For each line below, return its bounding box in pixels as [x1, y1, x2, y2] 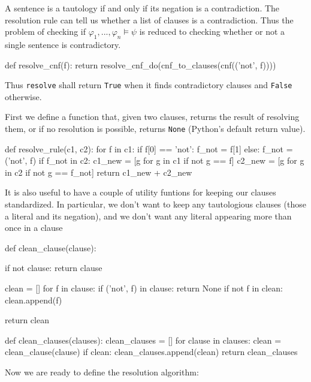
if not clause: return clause [5, 261, 102, 274]
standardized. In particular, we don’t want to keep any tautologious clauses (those [5, 198, 306, 210]
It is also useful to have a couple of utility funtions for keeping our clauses [5, 186, 276, 198]
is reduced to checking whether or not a [139, 25, 285, 38]
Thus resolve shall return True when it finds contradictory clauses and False [5, 79, 292, 91]
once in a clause [5, 221, 63, 234]
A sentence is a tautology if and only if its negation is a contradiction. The [5, 2, 280, 14]
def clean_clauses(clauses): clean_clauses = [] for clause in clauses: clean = [5, 333, 282, 346]
